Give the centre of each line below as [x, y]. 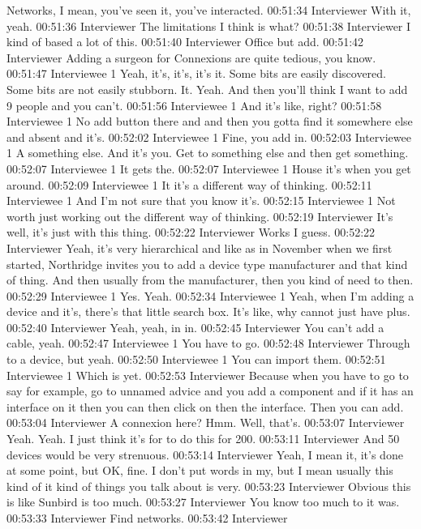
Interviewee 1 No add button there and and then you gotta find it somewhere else [210, 121]
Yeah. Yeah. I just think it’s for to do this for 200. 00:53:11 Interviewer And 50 [203, 439]
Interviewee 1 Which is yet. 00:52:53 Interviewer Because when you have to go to [208, 375]
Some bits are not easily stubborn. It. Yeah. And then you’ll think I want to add [207, 89]
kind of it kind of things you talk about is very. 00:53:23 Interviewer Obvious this [209, 486]
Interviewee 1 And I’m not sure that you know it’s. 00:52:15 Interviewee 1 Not [201, 201]
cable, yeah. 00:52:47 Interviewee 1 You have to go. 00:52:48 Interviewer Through [208, 343]
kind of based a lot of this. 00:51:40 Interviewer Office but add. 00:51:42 [185, 42]
